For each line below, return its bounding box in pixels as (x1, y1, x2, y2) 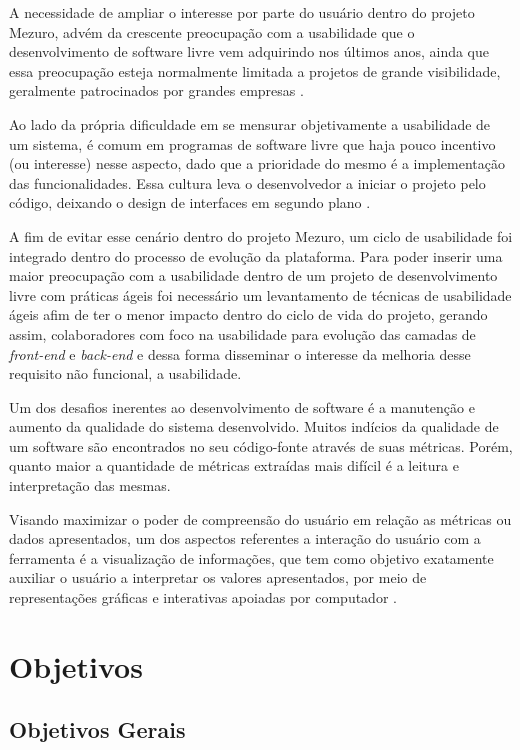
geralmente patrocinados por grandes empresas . (9, 80, 304, 101)
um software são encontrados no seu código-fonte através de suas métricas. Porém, (9, 435, 513, 456)
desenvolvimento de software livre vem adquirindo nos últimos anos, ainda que (9, 41, 490, 62)
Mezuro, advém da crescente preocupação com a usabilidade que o (9, 21, 415, 42)
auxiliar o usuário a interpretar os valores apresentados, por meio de (9, 567, 427, 588)
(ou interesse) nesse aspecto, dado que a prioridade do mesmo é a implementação (9, 153, 505, 174)
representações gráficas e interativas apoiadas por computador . (9, 587, 397, 608)
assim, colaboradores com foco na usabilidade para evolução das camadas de (9, 323, 476, 344)
